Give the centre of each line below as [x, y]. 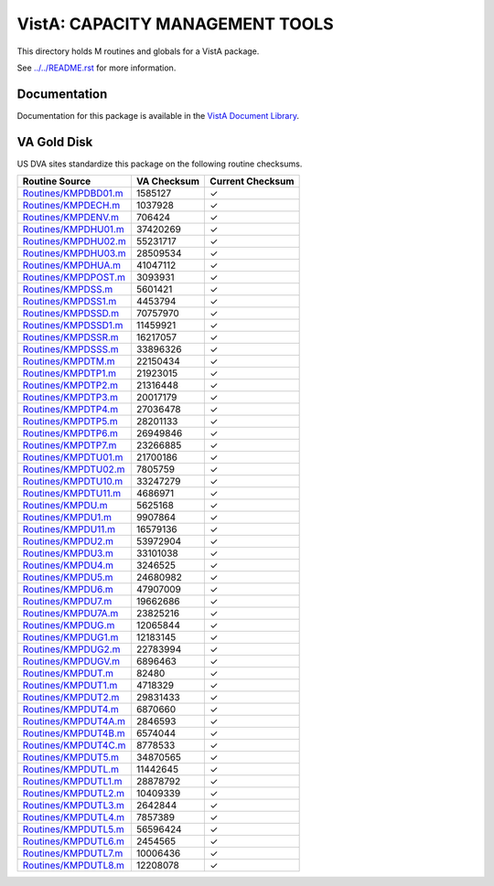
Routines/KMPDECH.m [71, 206]
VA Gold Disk [55, 142]
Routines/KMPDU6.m [68, 590]
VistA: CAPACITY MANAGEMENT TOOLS [175, 24]
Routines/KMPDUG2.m [71, 649]
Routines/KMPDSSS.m [70, 349]
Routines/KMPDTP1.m [70, 373]
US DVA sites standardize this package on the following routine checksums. [160, 164]
